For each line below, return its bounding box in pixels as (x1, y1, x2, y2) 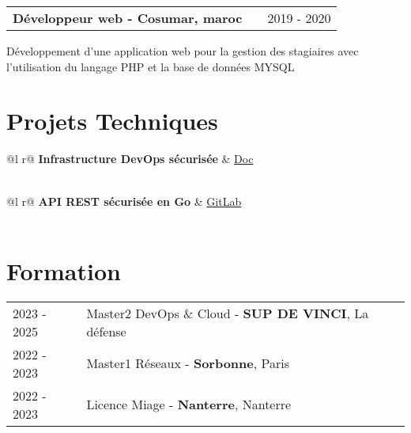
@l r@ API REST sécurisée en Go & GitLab (6, 192, 242, 209)
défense (86, 321, 126, 340)
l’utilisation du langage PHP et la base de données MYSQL (6, 58, 295, 74)
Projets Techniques (6, 104, 218, 137)
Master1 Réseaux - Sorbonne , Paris (86, 354, 289, 373)
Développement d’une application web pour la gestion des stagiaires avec (6, 43, 359, 59)
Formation (6, 254, 121, 287)
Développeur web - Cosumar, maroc (13, 9, 243, 27)
